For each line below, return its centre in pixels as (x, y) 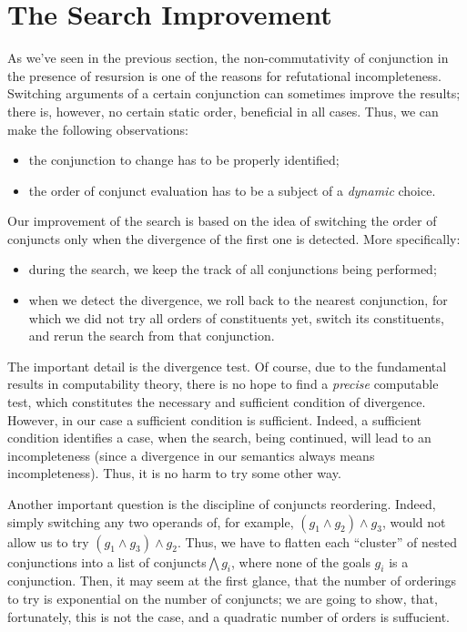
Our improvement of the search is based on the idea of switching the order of (222, 221)
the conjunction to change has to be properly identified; (184, 160)
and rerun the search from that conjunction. (152, 336)
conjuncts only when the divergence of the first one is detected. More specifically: (234, 238)
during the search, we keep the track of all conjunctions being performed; (233, 269)
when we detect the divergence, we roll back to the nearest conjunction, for (238, 300)
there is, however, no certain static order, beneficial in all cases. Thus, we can (223, 111)
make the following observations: (98, 129)
